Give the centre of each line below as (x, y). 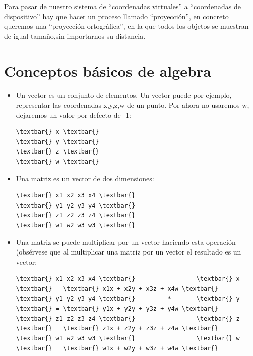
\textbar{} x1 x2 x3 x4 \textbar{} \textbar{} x (128, 279)
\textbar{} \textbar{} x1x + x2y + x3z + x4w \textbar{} (117, 289)
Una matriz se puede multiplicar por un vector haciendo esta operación (126, 242)
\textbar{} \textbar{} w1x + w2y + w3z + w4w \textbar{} (117, 348)
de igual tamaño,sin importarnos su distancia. (75, 36)
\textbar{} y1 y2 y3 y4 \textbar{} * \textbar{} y (128, 299)
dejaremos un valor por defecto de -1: (73, 114)
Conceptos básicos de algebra (108, 70)
